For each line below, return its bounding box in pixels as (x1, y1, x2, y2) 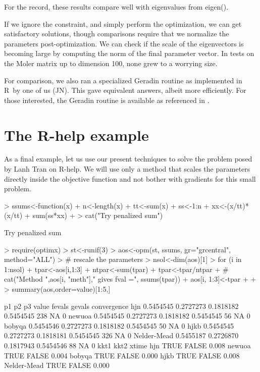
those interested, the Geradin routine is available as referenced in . (4, 94, 210, 105)
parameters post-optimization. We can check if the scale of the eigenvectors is (4, 38, 244, 48)
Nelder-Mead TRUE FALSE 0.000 (4, 360, 110, 370)
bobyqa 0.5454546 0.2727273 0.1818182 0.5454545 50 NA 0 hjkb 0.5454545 (4, 320, 234, 331)
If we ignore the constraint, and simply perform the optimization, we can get (4, 18, 242, 29)
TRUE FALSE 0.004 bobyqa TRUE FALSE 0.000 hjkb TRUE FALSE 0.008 (4, 350, 240, 360)
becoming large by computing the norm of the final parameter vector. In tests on (4, 48, 254, 59)
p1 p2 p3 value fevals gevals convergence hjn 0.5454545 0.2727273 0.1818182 (4, 300, 239, 311)
